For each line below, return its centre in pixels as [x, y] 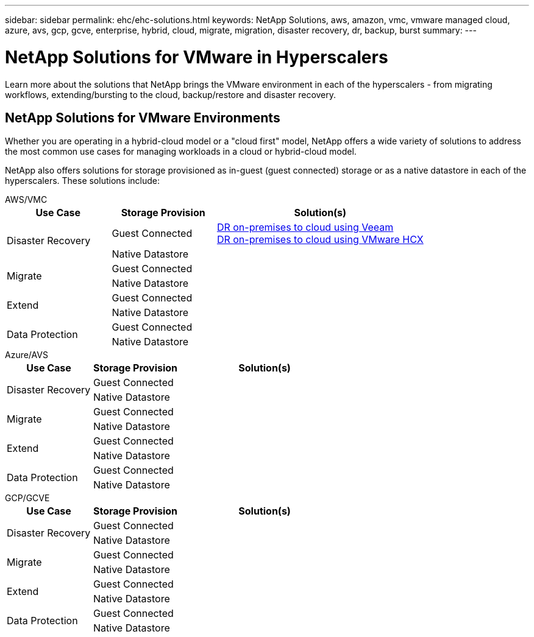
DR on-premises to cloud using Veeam [305, 227]
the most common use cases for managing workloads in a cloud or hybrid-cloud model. [181, 152]
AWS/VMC [26, 200]
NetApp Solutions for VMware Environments [143, 118]
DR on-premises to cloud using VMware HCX [320, 240]
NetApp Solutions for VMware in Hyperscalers [197, 57]
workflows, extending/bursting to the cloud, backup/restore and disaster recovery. [171, 94]
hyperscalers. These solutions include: [82, 181]
